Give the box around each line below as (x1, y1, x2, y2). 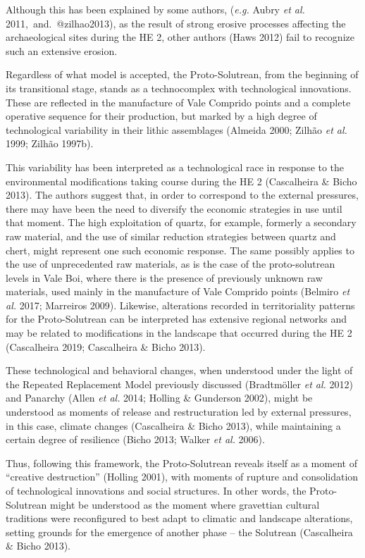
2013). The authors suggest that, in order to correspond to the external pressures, (6, 187, 359, 202)
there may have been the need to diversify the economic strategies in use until (6, 201, 342, 216)
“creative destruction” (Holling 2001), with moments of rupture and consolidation (6, 469, 359, 484)
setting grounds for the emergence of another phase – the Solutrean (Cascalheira (6, 524, 353, 539)
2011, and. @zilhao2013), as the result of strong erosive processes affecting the (6, 15, 346, 30)
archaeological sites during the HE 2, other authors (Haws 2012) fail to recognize (6, 30, 354, 44)
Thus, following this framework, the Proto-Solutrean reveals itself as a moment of (6, 455, 357, 470)
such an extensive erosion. (6, 43, 118, 58)
